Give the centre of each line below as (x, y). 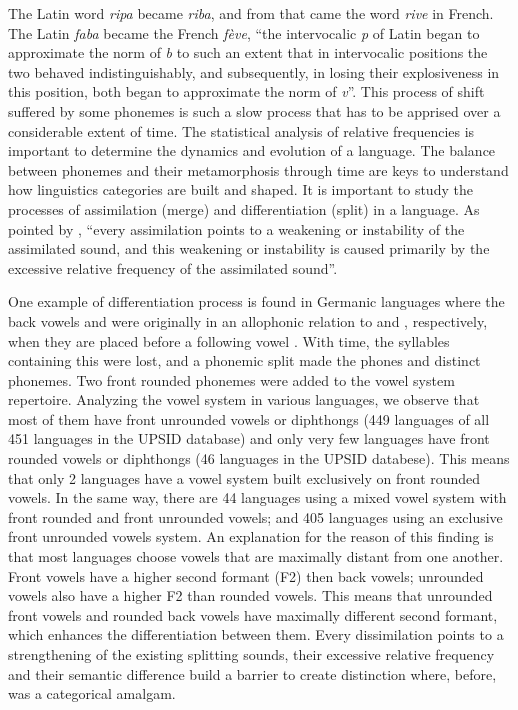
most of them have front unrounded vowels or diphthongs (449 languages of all (249, 418)
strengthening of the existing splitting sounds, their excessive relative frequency (251, 654)
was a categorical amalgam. (92, 693)
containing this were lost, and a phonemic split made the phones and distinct (244, 360)
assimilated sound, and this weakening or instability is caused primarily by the (249, 248)
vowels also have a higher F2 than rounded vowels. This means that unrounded (250, 595)
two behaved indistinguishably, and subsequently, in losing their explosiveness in (254, 71)
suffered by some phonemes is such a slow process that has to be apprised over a (254, 110)
